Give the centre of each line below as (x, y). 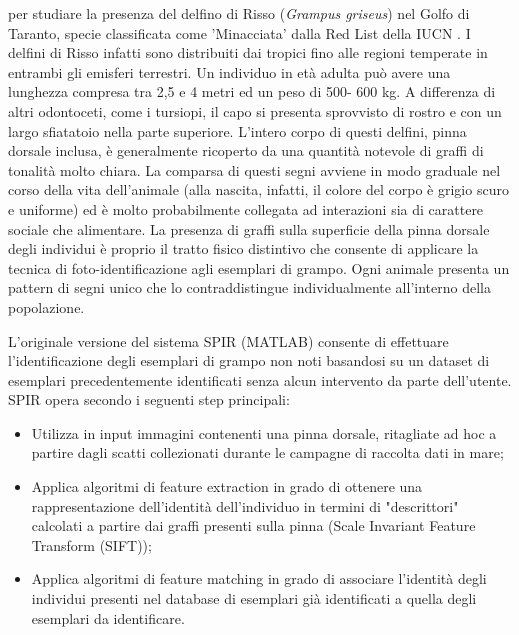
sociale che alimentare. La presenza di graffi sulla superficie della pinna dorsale (249, 228)
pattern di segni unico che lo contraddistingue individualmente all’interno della (249, 287)
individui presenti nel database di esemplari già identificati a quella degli (254, 598)
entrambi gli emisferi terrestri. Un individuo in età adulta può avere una (229, 71)
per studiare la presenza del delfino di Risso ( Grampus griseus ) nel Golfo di (239, 13)
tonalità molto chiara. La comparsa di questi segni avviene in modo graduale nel (254, 169)
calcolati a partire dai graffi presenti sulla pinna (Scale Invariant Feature (253, 525)
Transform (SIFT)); (91, 544)
